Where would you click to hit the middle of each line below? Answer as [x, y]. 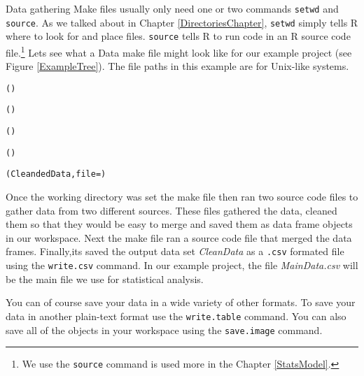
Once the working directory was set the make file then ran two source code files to [182, 197]
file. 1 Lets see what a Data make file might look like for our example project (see [179, 51]
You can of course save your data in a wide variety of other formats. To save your [181, 302]
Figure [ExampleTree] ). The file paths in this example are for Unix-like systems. [177, 66]
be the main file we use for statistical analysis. [105, 279]
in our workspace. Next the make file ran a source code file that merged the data [179, 237]
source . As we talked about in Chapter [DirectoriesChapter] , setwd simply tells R [182, 22]
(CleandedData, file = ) [56, 174]
